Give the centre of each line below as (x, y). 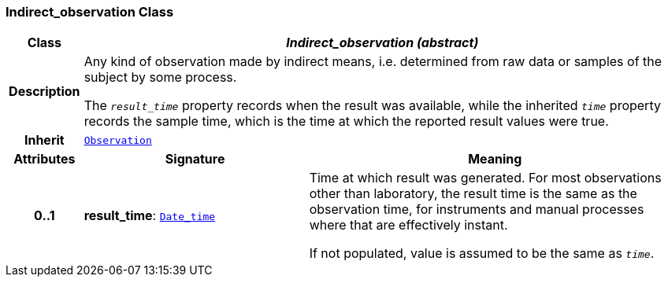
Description (45, 92)
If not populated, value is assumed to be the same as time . (482, 254)
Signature (195, 159)
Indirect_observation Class (90, 12)
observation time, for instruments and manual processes (477, 209)
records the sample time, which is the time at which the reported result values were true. (346, 121)
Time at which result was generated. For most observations (485, 178)
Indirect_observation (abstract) (382, 43)
